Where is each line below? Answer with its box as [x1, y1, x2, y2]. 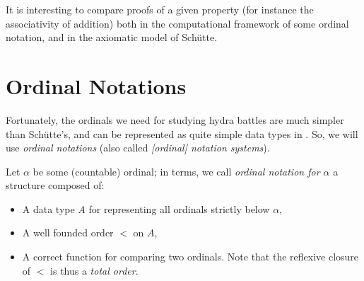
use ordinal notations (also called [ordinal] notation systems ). [6, 140, 270, 155]
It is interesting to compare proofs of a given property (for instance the [6, 2, 314, 16]
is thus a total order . [50, 263, 139, 277]
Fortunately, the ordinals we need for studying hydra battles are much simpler [6, 112, 344, 127]
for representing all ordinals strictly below [88, 201, 270, 216]
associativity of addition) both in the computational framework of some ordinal [6, 16, 349, 30]
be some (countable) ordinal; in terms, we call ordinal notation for [33, 164, 320, 178]
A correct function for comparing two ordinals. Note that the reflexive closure [22, 249, 359, 264]
